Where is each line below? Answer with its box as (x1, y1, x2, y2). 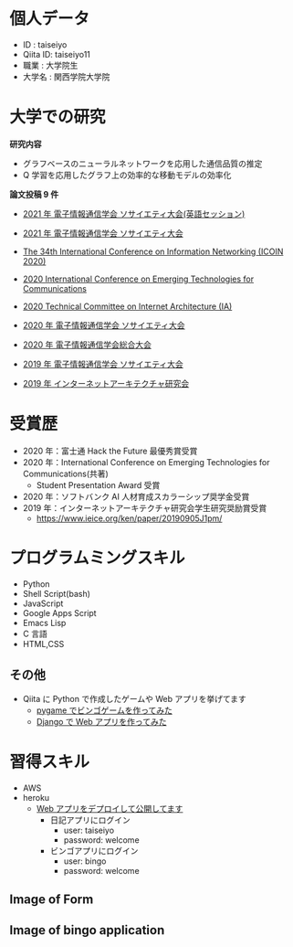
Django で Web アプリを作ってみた (36, 716, 167, 727)
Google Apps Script (22, 607, 98, 618)
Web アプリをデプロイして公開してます (36, 803, 183, 814)
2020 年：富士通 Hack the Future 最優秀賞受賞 (22, 445, 198, 456)
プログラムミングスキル (9, 548, 185, 568)
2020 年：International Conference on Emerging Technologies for (22, 456, 270, 467)
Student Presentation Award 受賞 (36, 479, 161, 490)
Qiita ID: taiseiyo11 (22, 48, 91, 59)
